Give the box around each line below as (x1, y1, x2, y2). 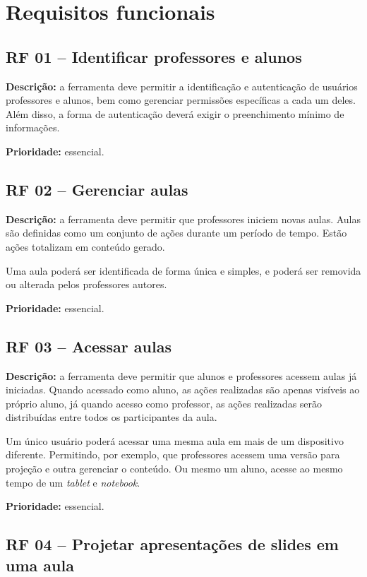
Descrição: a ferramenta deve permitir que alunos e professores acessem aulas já (6, 368, 357, 383)
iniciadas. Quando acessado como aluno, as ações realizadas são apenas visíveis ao (6, 382, 360, 397)
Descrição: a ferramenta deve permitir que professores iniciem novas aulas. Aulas (6, 211, 361, 226)
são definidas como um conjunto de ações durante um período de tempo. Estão (6, 225, 347, 240)
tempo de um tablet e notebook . (6, 475, 140, 489)
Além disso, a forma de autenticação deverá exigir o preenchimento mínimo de (6, 106, 344, 121)
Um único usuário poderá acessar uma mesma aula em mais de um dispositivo (6, 433, 344, 448)
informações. (6, 120, 60, 135)
